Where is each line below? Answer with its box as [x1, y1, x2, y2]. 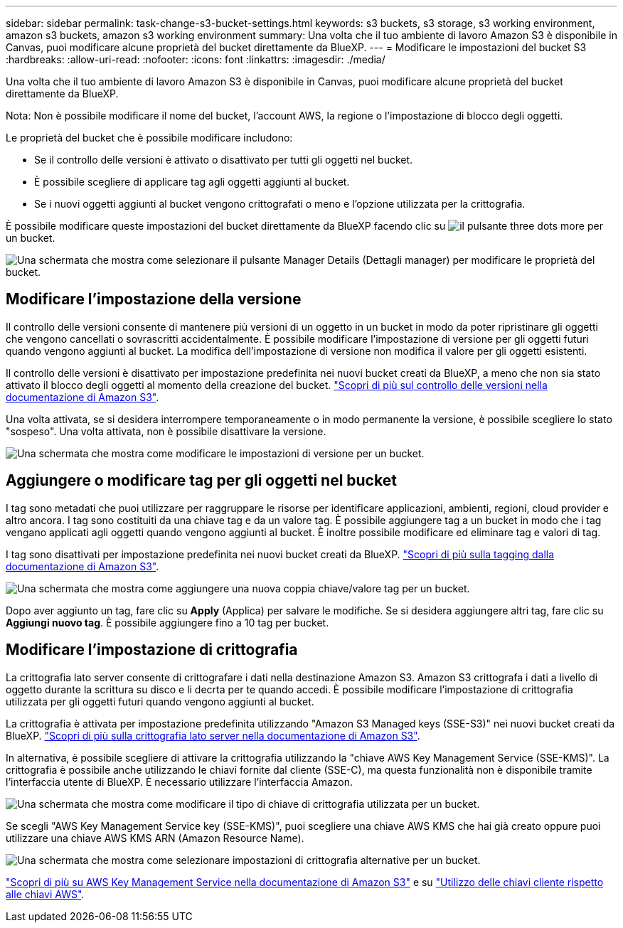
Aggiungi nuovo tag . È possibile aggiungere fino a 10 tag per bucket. [6, 616, 329, 629]
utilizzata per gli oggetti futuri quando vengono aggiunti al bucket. [6, 695, 314, 708]
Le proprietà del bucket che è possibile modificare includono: [6, 132, 293, 144]
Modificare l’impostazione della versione [6, 290, 302, 309]
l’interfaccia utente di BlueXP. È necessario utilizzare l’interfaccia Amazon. [6, 775, 353, 788]
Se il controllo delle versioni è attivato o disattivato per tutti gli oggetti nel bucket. [34, 154, 413, 166]
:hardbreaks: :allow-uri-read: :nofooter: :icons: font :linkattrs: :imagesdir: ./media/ [6, 53, 385, 65]
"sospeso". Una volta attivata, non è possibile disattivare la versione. [6, 425, 326, 437]
